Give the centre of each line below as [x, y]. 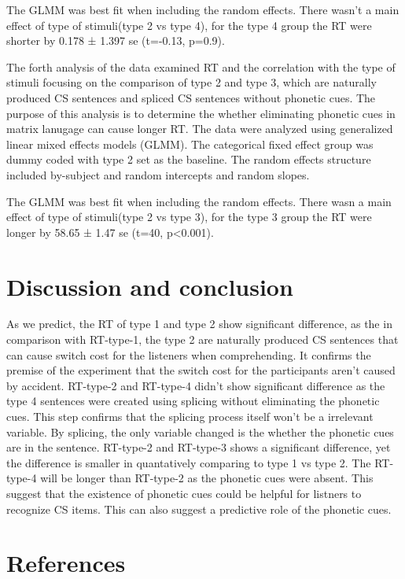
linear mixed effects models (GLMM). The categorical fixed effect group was [190, 144]
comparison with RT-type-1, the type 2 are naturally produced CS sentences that [202, 339]
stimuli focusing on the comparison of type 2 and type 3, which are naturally [191, 82]
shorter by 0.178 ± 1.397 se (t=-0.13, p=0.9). [116, 41]
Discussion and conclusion [150, 286]
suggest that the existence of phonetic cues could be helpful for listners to [184, 493]
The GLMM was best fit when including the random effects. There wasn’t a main [203, 9]
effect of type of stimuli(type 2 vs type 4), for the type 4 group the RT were [189, 25]
